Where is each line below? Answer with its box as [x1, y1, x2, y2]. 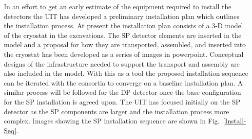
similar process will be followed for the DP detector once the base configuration [4, 87, 241, 97]
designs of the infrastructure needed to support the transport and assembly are [4, 58, 240, 69]
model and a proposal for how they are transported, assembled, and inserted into [4, 39, 246, 50]
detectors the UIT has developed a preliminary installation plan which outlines [4, 11, 240, 21]
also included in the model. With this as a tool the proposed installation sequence [4, 68, 249, 78]
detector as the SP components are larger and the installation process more [4, 106, 229, 116]
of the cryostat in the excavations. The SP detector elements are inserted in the [4, 30, 242, 40]
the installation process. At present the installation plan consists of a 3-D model [4, 20, 243, 31]
